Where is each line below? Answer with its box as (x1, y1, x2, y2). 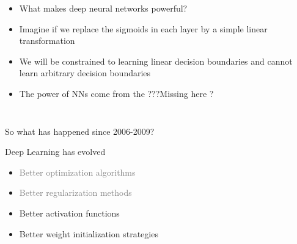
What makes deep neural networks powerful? (19, 2, 188, 14)
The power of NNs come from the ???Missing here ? (19, 87, 214, 99)
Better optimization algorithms (19, 165, 136, 178)
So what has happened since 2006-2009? (5, 124, 155, 137)
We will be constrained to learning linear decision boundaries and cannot (19, 54, 293, 67)
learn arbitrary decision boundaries (19, 66, 151, 79)
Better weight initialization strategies (19, 227, 158, 240)
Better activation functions (19, 206, 120, 219)
